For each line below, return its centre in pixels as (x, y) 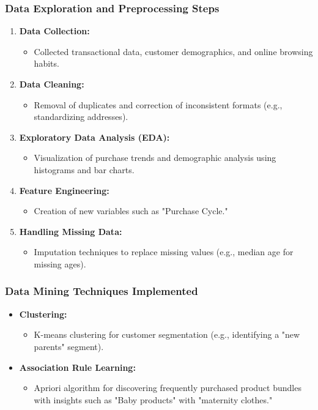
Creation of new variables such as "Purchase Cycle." (131, 211)
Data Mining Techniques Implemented (102, 291)
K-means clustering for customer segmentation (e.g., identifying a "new (167, 334)
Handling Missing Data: (71, 231)
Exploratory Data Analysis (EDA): (94, 137)
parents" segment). (69, 346)
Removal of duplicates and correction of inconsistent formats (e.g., (158, 104)
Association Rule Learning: (77, 367)
